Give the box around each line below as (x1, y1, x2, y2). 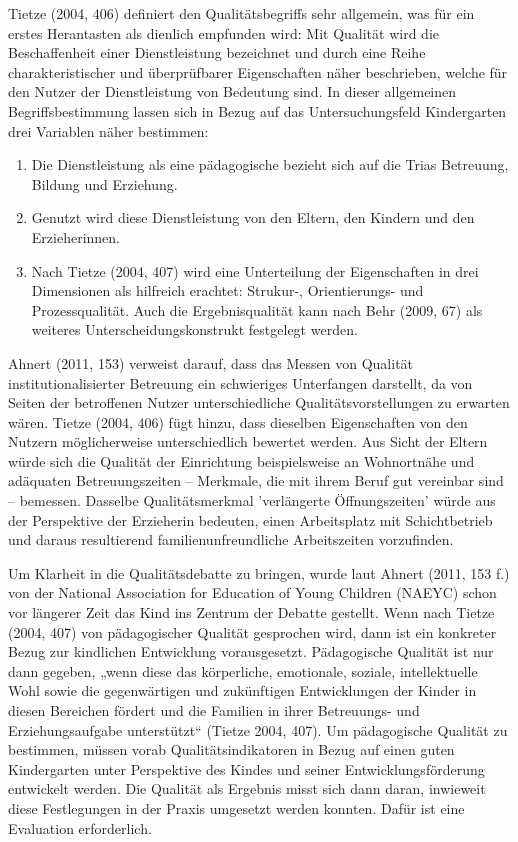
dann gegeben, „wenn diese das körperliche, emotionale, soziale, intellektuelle (8, 660, 478, 681)
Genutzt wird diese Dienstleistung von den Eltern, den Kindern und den (31, 207, 475, 228)
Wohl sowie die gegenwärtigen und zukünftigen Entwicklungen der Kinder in (8, 680, 477, 701)
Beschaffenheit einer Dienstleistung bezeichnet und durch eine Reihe (8, 42, 426, 63)
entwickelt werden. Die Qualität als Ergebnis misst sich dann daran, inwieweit (8, 778, 486, 799)
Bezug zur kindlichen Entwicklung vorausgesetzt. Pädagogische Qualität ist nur (8, 641, 494, 662)
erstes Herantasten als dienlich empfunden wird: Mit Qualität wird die (8, 22, 439, 43)
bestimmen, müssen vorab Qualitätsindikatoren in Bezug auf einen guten (8, 739, 455, 760)
